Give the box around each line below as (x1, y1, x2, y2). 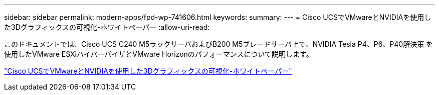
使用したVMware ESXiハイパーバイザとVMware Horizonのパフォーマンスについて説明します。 (4, 50, 313, 58)
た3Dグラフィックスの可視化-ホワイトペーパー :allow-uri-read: (4, 23, 210, 31)
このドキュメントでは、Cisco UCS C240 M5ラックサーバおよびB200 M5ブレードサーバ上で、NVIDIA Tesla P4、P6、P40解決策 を (4, 40, 433, 48)
